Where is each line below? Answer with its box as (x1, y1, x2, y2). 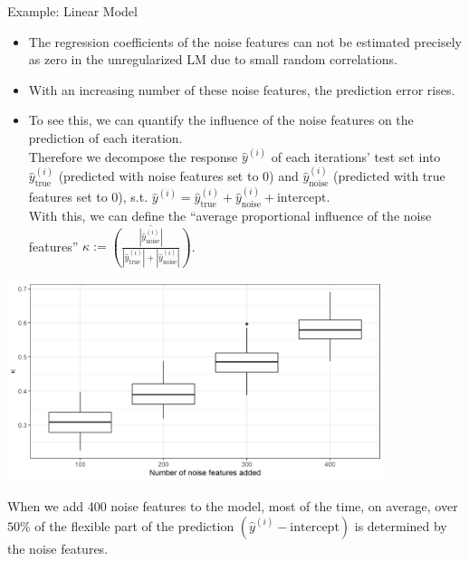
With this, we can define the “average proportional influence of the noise (28, 206, 432, 225)
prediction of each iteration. (28, 128, 183, 147)
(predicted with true (333, 166, 445, 185)
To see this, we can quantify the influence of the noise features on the (28, 110, 414, 129)
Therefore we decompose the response (28, 147, 238, 166)
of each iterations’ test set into (271, 147, 441, 166)
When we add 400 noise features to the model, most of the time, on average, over (7, 497, 458, 516)
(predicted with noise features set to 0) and (58, 166, 299, 185)
